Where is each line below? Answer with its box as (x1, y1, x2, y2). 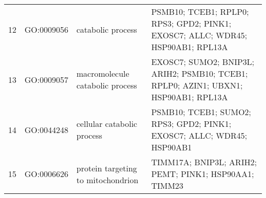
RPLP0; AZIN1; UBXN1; (151, 79, 243, 91)
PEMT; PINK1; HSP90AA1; (151, 168, 254, 180)
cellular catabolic (76, 118, 138, 129)
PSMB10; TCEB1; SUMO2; (151, 106, 251, 118)
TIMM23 (151, 180, 184, 191)
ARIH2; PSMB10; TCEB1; (151, 68, 248, 79)
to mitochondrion (76, 173, 139, 186)
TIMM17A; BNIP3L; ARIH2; (151, 156, 257, 168)
